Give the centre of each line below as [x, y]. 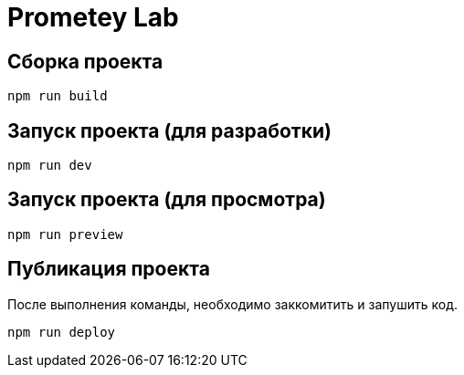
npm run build [58, 96]
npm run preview [65, 234]
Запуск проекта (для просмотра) [167, 200]
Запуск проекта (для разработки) [169, 130]
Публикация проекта [109, 269]
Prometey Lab [93, 17]
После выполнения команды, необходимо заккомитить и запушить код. [232, 304]
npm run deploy [62, 332]
